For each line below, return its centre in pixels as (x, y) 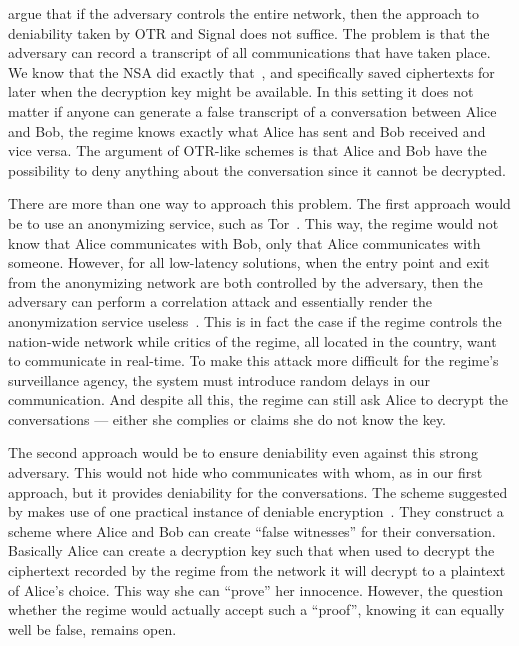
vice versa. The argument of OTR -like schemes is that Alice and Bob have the (247, 150)
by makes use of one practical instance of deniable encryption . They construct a (256, 511)
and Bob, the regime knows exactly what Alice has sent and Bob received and (247, 130)
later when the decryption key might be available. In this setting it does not (241, 91)
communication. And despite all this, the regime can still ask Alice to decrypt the (258, 399)
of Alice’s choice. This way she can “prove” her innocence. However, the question (256, 589)
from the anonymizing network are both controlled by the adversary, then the (245, 281)
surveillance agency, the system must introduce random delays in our (219, 379)
